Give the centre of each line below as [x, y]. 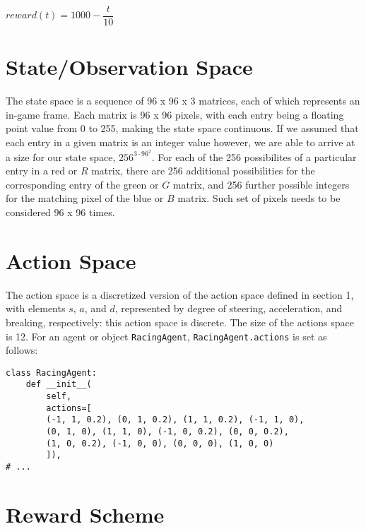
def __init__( [59, 385]
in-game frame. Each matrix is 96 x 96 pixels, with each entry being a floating [175, 114]
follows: [22, 350]
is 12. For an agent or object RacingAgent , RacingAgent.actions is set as [166, 336]
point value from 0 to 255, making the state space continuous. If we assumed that [182, 128]
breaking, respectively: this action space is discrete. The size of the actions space [180, 322]
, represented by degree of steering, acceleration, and [229, 308]
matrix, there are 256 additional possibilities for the [203, 171]
